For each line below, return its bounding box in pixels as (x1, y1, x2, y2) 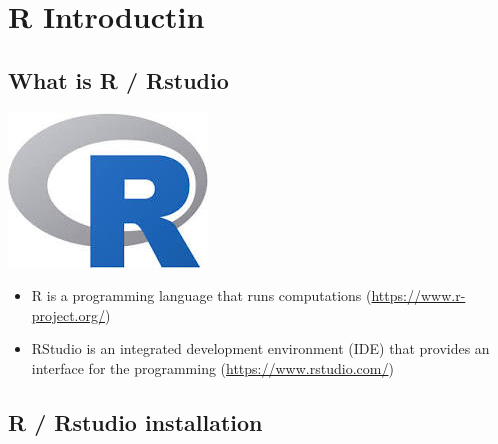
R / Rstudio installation (8, 406, 263, 437)
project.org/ (31, 304, 106, 325)
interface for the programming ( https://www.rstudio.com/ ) (31, 357, 394, 378)
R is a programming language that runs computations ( (31, 285, 372, 306)
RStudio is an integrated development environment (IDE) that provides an (31, 338, 490, 359)
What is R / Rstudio (8, 64, 229, 95)
